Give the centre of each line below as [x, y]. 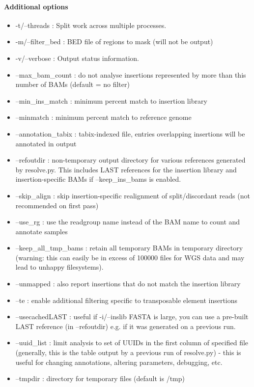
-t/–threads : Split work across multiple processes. [91, 25]
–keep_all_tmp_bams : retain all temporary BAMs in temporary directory [129, 248]
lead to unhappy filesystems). [59, 267]
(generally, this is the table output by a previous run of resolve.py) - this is [128, 352]
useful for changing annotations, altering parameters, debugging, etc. [119, 362]
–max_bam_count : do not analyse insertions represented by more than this [131, 74]
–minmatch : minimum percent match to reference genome [103, 117]
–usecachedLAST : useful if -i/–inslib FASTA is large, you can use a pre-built [132, 317]
